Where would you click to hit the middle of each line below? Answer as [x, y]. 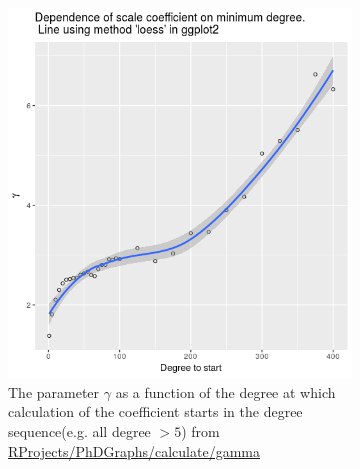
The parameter [54, 391]
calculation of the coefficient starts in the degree [155, 411]
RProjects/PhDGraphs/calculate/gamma [134, 450]
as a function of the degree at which [225, 391]
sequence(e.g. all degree [79, 430]
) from [200, 430]
